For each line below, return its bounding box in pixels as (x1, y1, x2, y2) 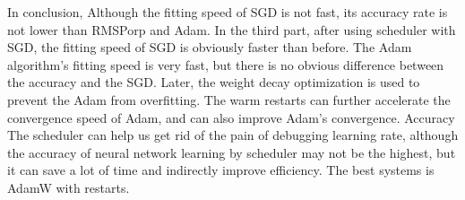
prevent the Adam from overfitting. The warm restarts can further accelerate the (7, 90, 451, 109)
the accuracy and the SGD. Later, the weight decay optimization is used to (7, 73, 420, 91)
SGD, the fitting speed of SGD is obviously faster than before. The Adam (7, 38, 412, 57)
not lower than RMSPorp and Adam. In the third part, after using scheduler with (7, 20, 456, 39)
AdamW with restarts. (7, 178, 130, 196)
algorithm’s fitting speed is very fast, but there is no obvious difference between (7, 55, 444, 74)
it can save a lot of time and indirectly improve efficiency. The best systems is (7, 161, 435, 179)
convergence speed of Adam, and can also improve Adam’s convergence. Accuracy (7, 108, 455, 126)
